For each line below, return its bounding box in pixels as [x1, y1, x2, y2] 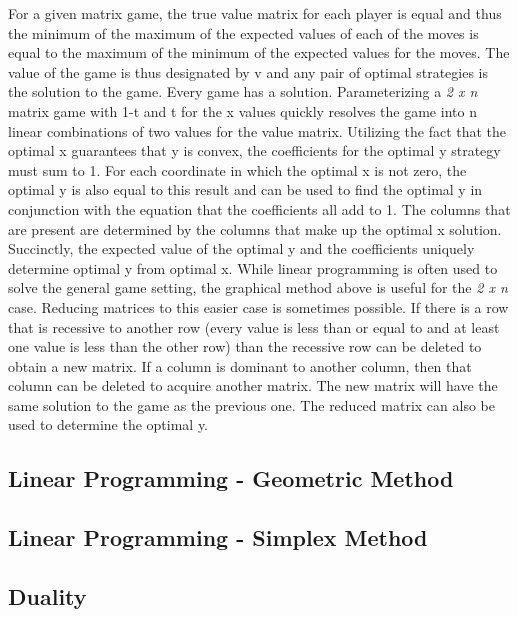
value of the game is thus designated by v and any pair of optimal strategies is [8, 61, 489, 82]
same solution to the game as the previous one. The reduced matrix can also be [8, 394, 495, 415]
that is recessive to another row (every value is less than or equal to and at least [8, 316, 500, 337]
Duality [8, 581, 87, 612]
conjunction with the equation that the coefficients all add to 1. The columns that [8, 198, 511, 219]
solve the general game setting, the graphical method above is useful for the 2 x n [8, 277, 508, 298]
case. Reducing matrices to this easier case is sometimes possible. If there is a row [8, 296, 509, 317]
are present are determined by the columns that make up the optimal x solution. [8, 218, 502, 239]
